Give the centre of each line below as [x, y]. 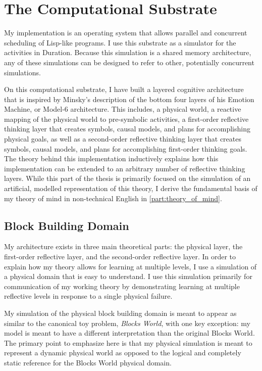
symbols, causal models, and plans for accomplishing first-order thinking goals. [126, 148]
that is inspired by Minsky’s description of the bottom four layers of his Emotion [129, 99]
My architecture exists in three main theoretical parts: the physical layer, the [123, 246]
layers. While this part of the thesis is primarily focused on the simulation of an [127, 178]
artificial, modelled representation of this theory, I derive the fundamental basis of [131, 188]
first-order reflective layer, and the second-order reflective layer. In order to [120, 257]
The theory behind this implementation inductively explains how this [111, 158]
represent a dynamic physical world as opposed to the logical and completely [123, 353]
